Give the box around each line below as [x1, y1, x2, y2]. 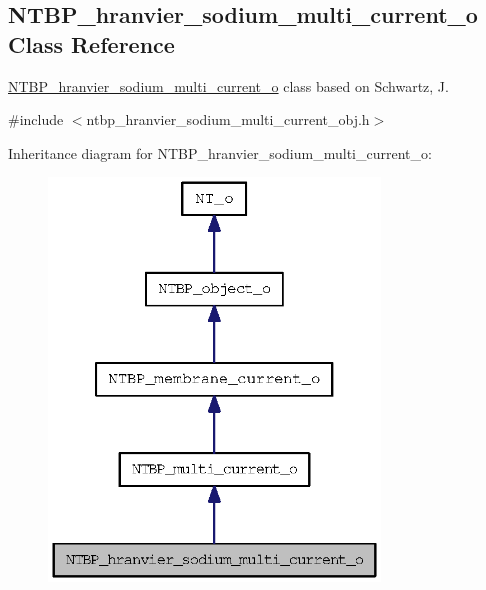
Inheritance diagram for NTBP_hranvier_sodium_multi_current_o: [8, 142, 432, 163]
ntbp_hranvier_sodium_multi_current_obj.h [86, 109, 370, 130]
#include [8, 109, 64, 130]
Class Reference [8, 28, 175, 59]
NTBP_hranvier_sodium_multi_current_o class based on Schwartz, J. [8, 75, 449, 96]
